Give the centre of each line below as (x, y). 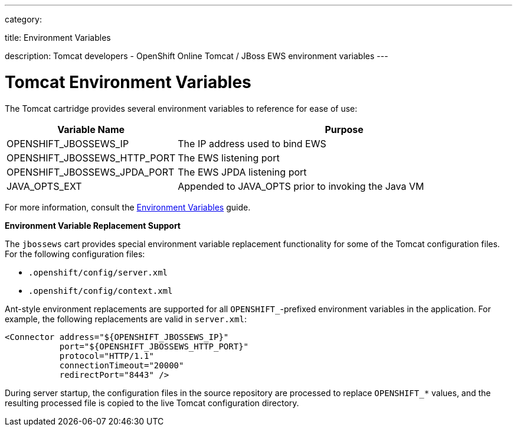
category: (23, 19)
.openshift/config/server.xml (98, 272)
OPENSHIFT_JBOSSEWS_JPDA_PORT (91, 172)
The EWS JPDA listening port (242, 172)
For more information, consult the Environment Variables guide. (128, 207)
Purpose (344, 129)
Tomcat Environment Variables (128, 82)
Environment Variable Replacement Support (93, 225)
